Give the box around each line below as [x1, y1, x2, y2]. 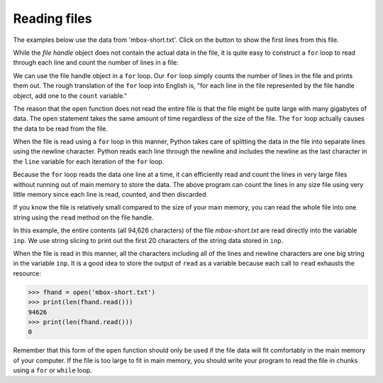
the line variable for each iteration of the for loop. [13, 157, 165, 166]
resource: [13, 269, 42, 277]
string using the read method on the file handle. [13, 213, 154, 222]
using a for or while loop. [13, 366, 92, 374]
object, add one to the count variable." [13, 91, 128, 99]
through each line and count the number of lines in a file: [13, 58, 179, 67]
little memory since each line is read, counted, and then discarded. [13, 190, 209, 199]
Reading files [13, 11, 92, 26]
